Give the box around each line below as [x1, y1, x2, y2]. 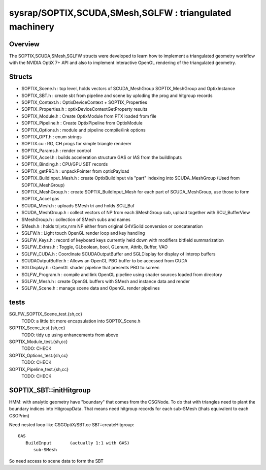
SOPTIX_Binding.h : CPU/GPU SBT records [21, 161, 108, 167]
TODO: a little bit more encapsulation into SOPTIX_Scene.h [21, 318, 140, 324]
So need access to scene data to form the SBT [9, 458, 103, 464]
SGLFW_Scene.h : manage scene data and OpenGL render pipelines [21, 285, 160, 291]
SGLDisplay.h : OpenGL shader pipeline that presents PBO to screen [21, 265, 160, 271]
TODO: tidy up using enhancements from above [21, 332, 118, 338]
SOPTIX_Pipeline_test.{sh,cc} [9, 366, 69, 372]
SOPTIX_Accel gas [21, 196, 60, 202]
